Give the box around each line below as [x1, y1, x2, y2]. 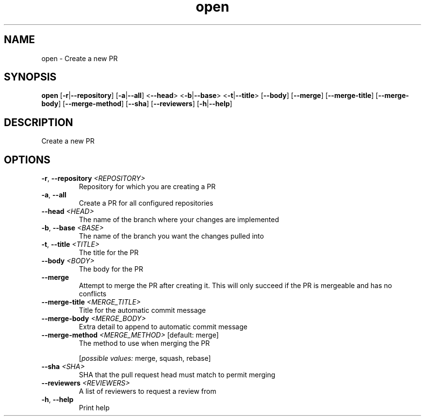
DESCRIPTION [4, 116, 73, 129]
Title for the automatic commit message [79, 306, 206, 315]
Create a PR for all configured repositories [79, 199, 213, 208]
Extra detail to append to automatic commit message [79, 323, 247, 331]
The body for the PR [79, 265, 143, 274]
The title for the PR [79, 248, 139, 257]
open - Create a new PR [41, 54, 118, 63]
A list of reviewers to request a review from [79, 387, 216, 396]
